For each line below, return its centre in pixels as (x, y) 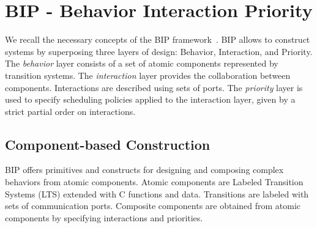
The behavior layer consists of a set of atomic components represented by (142, 63)
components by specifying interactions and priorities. (104, 217)
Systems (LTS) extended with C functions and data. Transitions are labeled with (157, 193)
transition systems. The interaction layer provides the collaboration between (148, 75)
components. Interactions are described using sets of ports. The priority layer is (154, 87)
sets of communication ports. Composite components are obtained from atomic (153, 206)
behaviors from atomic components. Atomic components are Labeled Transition (154, 182)
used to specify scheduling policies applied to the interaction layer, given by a (150, 99)
